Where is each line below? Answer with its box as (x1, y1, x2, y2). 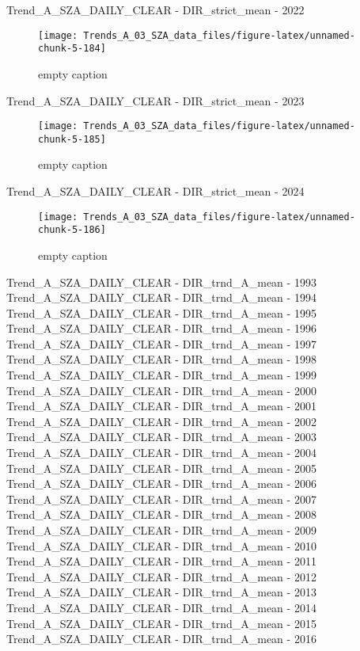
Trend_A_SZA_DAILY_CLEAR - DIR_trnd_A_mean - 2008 (6, 506, 316, 523)
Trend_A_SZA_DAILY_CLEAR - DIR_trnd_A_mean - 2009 (6, 522, 316, 538)
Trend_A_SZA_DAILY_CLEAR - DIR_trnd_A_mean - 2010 (6, 537, 316, 554)
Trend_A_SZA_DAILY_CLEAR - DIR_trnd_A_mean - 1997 (6, 335, 316, 352)
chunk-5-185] (38, 133, 106, 145)
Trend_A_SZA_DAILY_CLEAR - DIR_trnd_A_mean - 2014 (6, 599, 316, 615)
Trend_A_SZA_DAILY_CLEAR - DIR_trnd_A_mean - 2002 (6, 413, 316, 429)
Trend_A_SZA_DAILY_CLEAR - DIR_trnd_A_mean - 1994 (6, 289, 316, 306)
